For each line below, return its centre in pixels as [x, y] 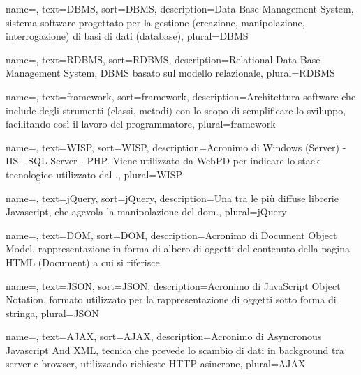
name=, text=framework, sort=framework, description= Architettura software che [181, 96]
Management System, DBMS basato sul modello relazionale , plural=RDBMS [170, 73]
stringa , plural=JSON [52, 313]
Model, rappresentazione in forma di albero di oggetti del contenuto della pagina [178, 248]
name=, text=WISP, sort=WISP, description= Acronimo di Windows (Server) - [176, 147]
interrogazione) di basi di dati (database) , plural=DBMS [127, 36]
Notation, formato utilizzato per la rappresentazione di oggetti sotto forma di [171, 299]
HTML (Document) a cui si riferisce [83, 262]
